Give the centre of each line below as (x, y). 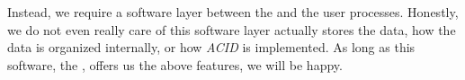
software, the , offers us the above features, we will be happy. (175, 64)
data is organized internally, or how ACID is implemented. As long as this (211, 47)
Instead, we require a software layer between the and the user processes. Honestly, (233, 12)
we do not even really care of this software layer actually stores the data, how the (232, 29)
